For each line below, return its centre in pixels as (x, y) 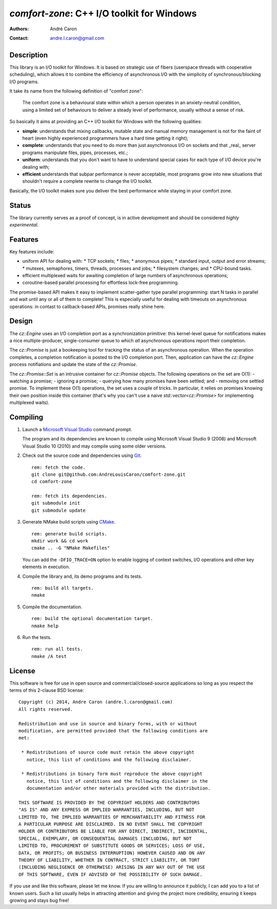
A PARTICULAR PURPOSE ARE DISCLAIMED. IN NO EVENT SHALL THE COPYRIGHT (111, 824)
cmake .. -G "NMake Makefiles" (71, 548)
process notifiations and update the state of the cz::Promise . (73, 364)
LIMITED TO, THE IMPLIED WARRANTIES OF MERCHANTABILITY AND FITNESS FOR (112, 817)
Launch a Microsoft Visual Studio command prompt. (77, 429)
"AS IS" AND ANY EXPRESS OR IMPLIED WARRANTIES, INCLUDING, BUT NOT (106, 810)
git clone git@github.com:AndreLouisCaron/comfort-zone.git (108, 474)
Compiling (26, 417)
